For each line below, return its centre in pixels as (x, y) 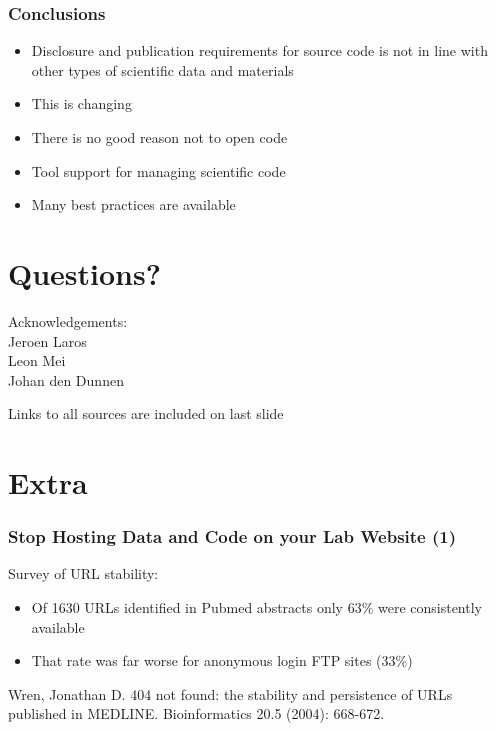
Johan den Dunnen (66, 379)
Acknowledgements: (68, 320)
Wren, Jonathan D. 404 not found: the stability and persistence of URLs (230, 693)
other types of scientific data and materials (162, 69)
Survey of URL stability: (83, 573)
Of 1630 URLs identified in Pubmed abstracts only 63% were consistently (256, 607)
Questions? (84, 272)
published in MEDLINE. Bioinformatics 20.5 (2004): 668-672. (196, 713)
